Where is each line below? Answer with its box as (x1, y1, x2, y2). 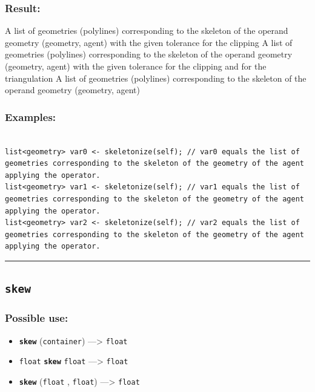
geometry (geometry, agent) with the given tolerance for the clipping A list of (5, 36, 293, 48)
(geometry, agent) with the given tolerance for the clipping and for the (5, 60, 267, 72)
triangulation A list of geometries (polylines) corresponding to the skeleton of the (5, 71, 307, 84)
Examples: (5, 109, 56, 124)
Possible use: (5, 310, 68, 325)
